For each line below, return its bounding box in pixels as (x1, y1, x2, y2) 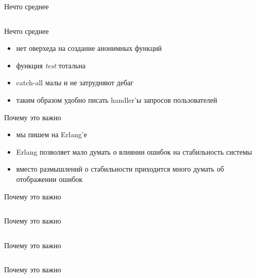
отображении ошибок (16, 173, 83, 184)
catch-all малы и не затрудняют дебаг (16, 77, 133, 88)
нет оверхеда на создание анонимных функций (16, 43, 162, 53)
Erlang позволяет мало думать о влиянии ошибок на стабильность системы (16, 146, 252, 157)
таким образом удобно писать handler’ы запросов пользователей (16, 94, 218, 105)
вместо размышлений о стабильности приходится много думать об (16, 163, 224, 174)
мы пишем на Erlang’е (16, 129, 87, 140)
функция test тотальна (16, 60, 86, 70)
